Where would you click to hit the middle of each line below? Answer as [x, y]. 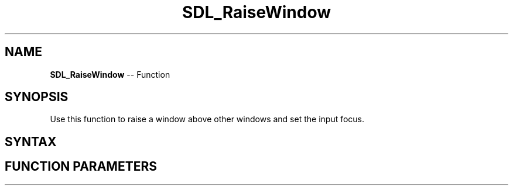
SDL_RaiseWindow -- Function [110, 74]
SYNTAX [31, 141]
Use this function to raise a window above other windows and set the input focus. [207, 119]
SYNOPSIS [37, 97]
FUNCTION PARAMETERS [81, 167]
